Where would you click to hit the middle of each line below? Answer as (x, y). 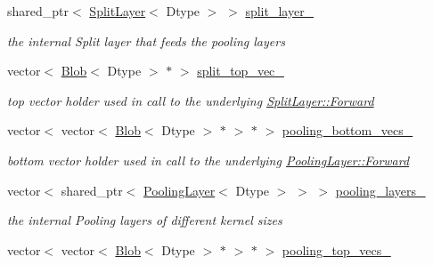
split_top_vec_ (241, 71)
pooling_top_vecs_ (336, 249)
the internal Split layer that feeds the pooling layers (146, 40)
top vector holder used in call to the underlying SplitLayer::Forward (191, 100)
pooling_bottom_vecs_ (347, 130)
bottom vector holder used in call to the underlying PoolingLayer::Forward (208, 160)
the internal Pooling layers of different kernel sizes (145, 220)
